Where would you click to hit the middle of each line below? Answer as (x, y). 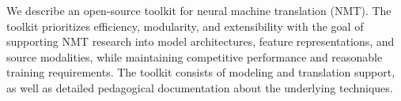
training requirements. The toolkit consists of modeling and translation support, (201, 72)
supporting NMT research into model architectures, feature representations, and (200, 41)
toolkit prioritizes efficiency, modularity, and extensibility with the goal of (185, 26)
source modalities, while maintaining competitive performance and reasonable (195, 56)
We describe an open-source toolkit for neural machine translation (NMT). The (199, 10)
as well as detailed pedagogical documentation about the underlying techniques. (200, 87)
